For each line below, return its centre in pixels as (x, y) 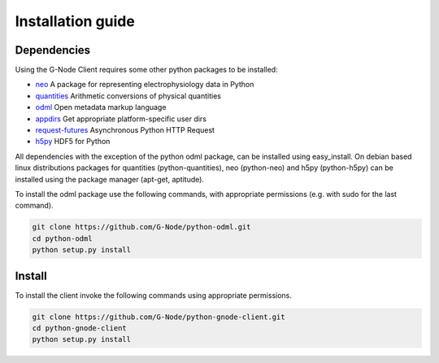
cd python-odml (62, 238)
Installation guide (75, 21)
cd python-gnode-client (80, 328)
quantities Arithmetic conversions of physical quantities (128, 96)
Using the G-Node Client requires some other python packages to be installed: (146, 70)
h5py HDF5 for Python (73, 142)
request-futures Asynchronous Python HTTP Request (125, 130)
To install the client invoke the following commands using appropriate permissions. (154, 295)
